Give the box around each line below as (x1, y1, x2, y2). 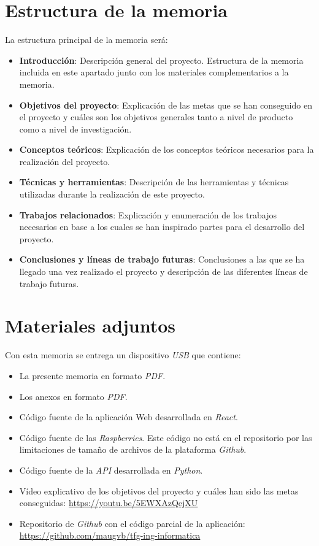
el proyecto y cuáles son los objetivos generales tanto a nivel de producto (19, 110, 293, 123)
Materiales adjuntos (5, 313, 176, 338)
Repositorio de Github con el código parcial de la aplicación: (19, 517, 245, 529)
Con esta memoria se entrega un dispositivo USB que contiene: (5, 348, 241, 361)
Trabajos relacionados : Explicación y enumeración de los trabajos (19, 208, 277, 221)
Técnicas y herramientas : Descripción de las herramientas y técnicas (19, 175, 289, 188)
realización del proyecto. (19, 155, 110, 167)
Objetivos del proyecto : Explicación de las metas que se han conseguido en (19, 98, 312, 111)
